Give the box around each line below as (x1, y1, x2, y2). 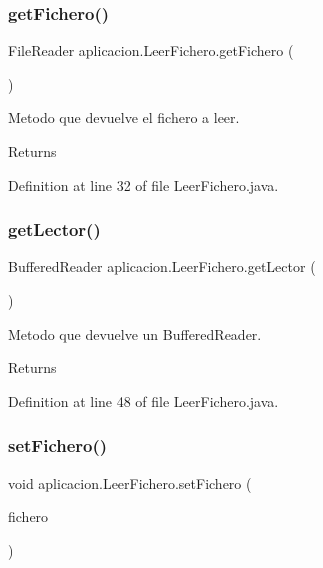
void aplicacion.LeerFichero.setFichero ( (8, 472, 252, 493)
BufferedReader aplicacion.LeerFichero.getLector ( (8, 256, 316, 277)
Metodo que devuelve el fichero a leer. (8, 107, 240, 128)
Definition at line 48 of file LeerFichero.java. (8, 390, 279, 411)
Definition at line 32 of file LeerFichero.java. (8, 174, 279, 195)
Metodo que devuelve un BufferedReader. (8, 323, 262, 344)
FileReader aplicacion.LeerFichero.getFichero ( (8, 40, 294, 61)
